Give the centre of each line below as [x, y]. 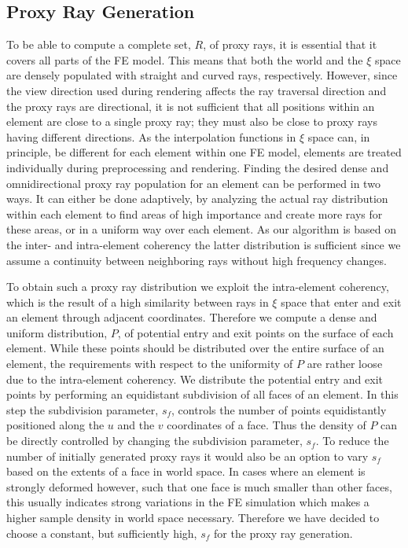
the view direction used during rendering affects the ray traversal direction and [197, 90]
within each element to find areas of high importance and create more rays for [195, 213]
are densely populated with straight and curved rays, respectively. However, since [202, 75]
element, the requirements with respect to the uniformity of [150, 364]
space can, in [339, 136]
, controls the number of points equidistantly [279, 409]
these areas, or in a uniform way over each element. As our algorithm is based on [202, 229]
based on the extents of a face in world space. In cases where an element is [186, 471]
